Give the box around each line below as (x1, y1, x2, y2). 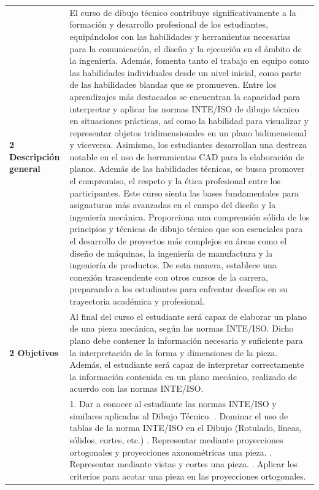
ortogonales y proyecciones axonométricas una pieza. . (69, 445, 272, 458)
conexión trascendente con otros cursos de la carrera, (69, 270, 268, 283)
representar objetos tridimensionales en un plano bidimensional (69, 126, 307, 139)
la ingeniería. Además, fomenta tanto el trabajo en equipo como (69, 54, 309, 67)
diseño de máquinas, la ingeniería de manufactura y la (69, 246, 273, 259)
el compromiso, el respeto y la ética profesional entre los (69, 174, 280, 187)
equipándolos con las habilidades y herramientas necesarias (69, 29, 291, 42)
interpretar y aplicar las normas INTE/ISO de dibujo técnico (69, 102, 299, 115)
